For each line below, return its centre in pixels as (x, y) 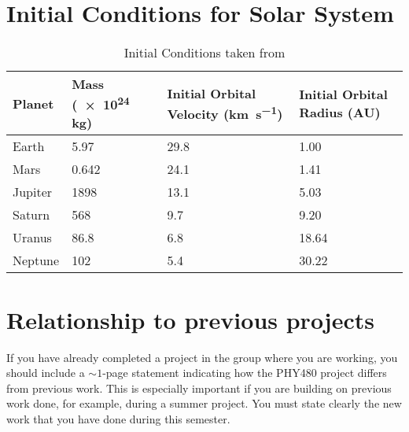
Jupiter (33, 192)
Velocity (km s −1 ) (225, 112)
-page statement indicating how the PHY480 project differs (245, 373)
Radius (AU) (340, 113)
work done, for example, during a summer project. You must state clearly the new (204, 403)
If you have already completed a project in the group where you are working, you (202, 357)
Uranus (32, 238)
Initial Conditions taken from (204, 53)
